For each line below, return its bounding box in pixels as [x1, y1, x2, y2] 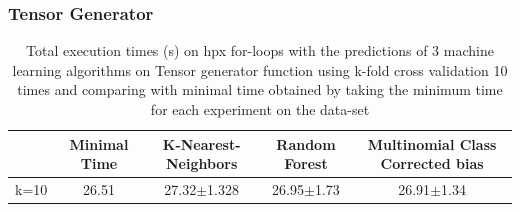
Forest [284, 153, 328, 174]
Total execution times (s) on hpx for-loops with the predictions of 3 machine [26, 40, 494, 61]
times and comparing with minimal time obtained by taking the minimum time [17, 79, 503, 100]
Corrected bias [380, 153, 484, 174]
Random [276, 133, 336, 154]
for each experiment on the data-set [150, 99, 370, 119]
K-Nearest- [162, 133, 241, 154]
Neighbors [165, 153, 238, 174]
